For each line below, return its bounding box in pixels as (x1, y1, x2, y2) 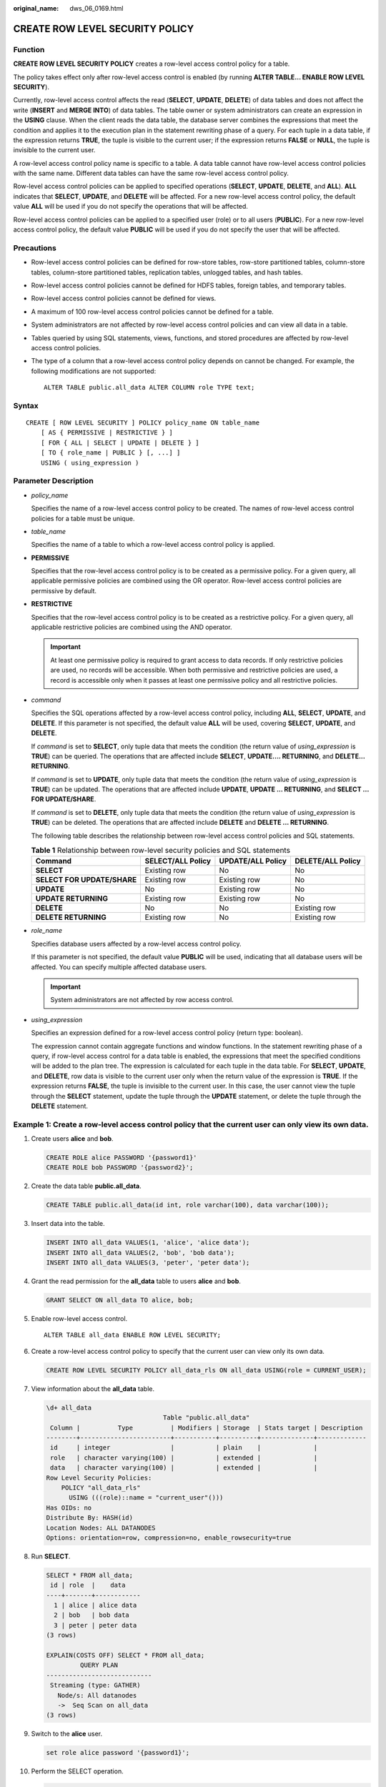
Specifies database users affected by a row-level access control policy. (31, 939, 242, 948)
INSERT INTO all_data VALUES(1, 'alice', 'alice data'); (46, 1239, 250, 1247)
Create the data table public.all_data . (31, 1182, 142, 1190)
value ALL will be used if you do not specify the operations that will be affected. (13, 202, 248, 211)
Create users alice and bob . (31, 1134, 114, 1143)
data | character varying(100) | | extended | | (50, 1464, 318, 1472)
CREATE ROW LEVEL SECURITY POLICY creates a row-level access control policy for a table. (13, 59, 290, 68)
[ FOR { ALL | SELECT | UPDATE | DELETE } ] (40, 438, 199, 447)
